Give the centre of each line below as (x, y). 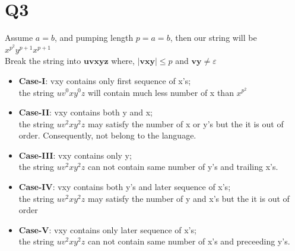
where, (123, 61)
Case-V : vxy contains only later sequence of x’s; (107, 229)
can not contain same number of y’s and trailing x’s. (183, 167)
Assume (19, 38)
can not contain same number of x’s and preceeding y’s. (189, 241)
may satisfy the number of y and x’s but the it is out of (188, 198)
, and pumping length (94, 38)
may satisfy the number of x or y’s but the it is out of (185, 123)
